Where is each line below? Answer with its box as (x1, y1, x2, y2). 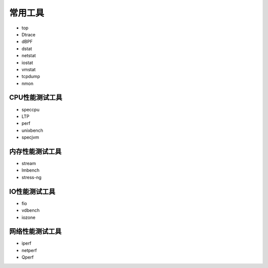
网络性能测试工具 (9, 227, 62, 236)
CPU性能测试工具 (9, 93, 63, 102)
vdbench (21, 207, 40, 213)
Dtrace (21, 31, 36, 37)
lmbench (21, 167, 40, 174)
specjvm (21, 134, 39, 140)
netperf (21, 247, 37, 253)
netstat (21, 53, 36, 59)
